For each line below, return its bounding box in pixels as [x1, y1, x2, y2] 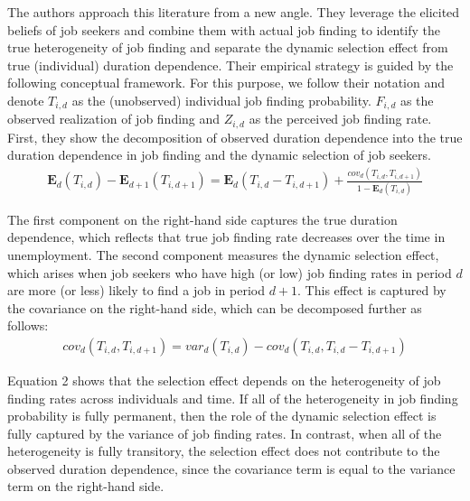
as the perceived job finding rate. [249, 109, 432, 128]
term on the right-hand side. [7, 477, 164, 496]
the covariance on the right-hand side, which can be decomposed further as [7, 298, 422, 317]
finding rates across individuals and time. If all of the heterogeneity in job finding [7, 388, 458, 407]
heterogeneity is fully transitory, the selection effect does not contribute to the [7, 441, 440, 460]
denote [7, 90, 44, 109]
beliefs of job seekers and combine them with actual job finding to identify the [7, 20, 441, 39]
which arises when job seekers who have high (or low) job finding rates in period [7, 263, 452, 282]
